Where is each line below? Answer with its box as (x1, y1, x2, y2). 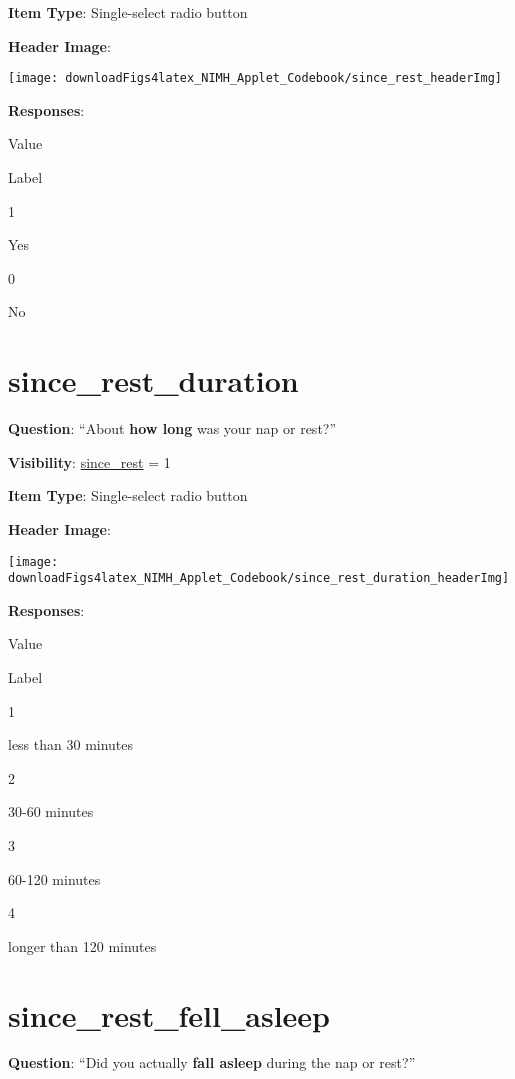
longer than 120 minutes (8, 935, 157, 956)
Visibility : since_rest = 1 (8, 451, 171, 472)
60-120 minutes (8, 868, 101, 889)
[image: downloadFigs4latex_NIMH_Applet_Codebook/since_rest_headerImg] (8, 71, 502, 86)
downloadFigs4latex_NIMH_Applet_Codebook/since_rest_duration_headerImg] (8, 571, 510, 586)
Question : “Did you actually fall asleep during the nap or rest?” (8, 1052, 416, 1073)
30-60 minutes (8, 801, 94, 822)
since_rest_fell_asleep (8, 994, 331, 1035)
